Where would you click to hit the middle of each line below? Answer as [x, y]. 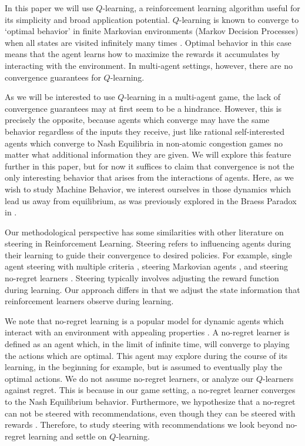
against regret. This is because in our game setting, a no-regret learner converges [150, 390]
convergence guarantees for [53, 77]
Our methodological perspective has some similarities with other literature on [144, 232]
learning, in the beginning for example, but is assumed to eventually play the [144, 367]
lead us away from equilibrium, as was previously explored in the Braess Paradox [151, 200]
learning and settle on [68, 436]
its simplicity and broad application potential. [88, 19]
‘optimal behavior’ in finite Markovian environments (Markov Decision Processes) [152, 31]
